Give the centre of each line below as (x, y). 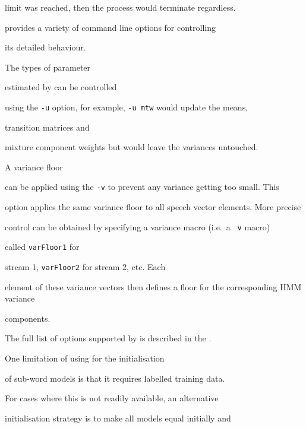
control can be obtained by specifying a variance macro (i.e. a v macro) (138, 226)
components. (28, 318)
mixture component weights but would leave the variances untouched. (132, 147)
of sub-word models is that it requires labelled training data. (115, 378)
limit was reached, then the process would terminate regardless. (120, 7)
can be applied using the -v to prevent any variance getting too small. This (142, 187)
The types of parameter (48, 67)
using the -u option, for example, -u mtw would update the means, (127, 107)
